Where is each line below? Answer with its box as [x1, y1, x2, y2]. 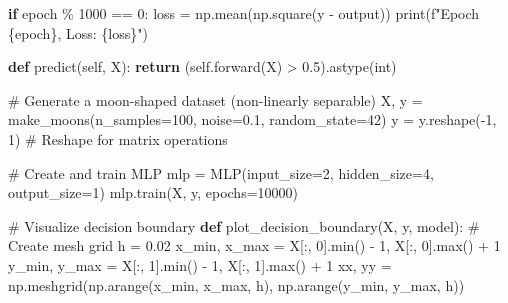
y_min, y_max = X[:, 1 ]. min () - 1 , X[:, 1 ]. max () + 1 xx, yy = [8, 254, 392, 275]
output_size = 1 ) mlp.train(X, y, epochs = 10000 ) [8, 182, 299, 203]
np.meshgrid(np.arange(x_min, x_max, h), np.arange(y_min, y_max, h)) [8, 274, 465, 295]
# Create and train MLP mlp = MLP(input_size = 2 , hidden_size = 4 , [8, 162, 434, 183]
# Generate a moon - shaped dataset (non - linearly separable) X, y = [8, 89, 423, 110]
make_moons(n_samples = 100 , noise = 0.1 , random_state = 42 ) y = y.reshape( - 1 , [8, 109, 497, 130]
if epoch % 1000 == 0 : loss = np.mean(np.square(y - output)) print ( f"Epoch [8, 3, 480, 23]
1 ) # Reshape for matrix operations [8, 128, 228, 149]
